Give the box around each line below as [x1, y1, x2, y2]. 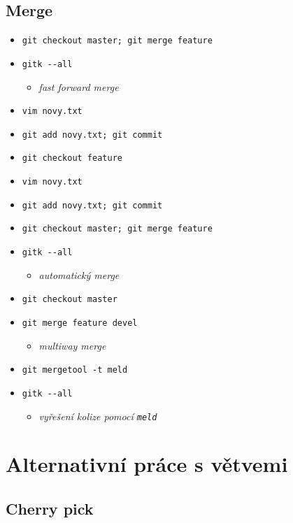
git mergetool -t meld [22, 365, 128, 375]
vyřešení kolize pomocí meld [38, 408, 157, 423]
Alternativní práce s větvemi [6, 450, 288, 478]
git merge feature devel [22, 317, 138, 328]
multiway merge [38, 338, 106, 352]
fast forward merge [38, 79, 119, 94]
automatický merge [38, 267, 120, 282]
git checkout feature [22, 153, 122, 164]
